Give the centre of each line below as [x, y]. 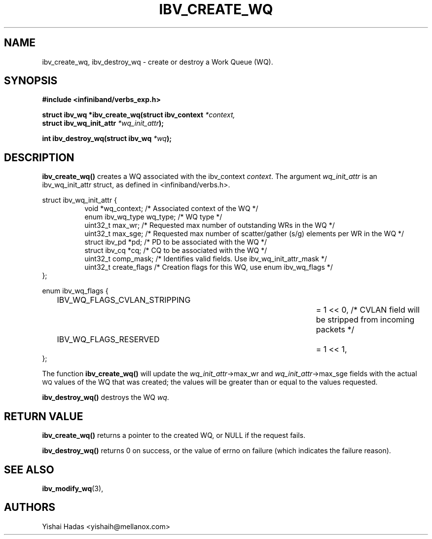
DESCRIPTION [39, 157]
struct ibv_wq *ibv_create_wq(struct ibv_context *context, [139, 115]
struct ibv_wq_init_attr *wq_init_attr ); [103, 123]
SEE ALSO [29, 469]
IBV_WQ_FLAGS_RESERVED [108, 340]
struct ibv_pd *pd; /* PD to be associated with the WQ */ [176, 242]
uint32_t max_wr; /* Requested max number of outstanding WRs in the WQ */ [210, 225]
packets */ [335, 330]
